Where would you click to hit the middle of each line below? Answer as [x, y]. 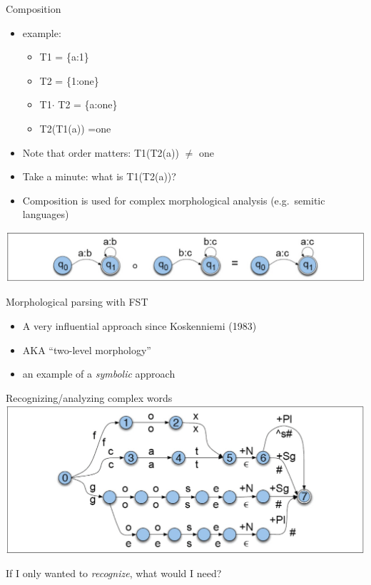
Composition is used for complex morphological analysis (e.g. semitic [174, 200]
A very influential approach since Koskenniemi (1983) [139, 326]
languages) [46, 214]
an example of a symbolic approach [99, 374]
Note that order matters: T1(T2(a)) [101, 152]
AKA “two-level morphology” [87, 350]
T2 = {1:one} [69, 80]
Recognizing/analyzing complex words [89, 397]
